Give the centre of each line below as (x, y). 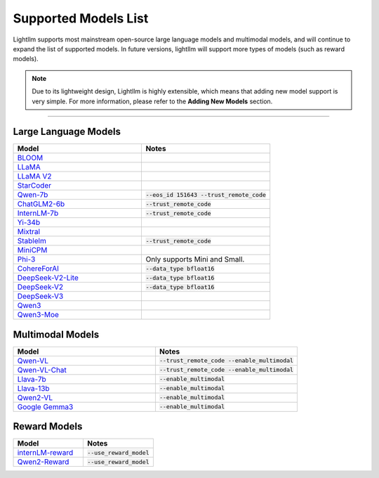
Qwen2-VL (35, 397)
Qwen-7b (33, 195)
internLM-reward (45, 453)
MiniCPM (32, 250)
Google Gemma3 (45, 406)
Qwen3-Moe (38, 315)
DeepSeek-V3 (40, 297)
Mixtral (29, 232)
